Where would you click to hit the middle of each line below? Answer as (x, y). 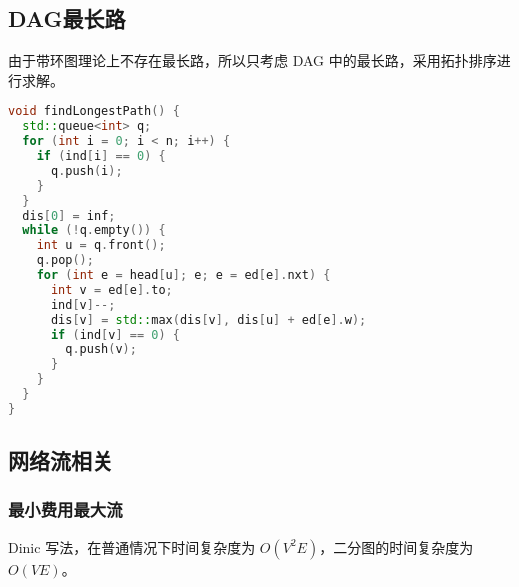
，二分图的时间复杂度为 (396, 546)
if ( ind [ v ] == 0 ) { (115, 334)
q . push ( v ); (101, 349)
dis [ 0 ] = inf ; (69, 215)
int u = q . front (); (101, 245)
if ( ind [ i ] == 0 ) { (101, 156)
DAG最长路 (67, 18)
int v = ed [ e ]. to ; (111, 289)
